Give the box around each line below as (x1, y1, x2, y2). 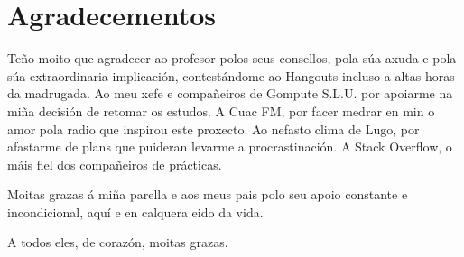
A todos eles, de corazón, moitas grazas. (7, 233, 228, 252)
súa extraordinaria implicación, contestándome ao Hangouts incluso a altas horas (7, 66, 455, 85)
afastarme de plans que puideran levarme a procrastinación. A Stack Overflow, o (7, 137, 452, 156)
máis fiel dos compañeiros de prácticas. (7, 154, 222, 173)
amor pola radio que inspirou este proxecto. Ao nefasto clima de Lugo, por (7, 119, 420, 138)
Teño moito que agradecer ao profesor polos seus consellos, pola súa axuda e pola (7, 49, 457, 68)
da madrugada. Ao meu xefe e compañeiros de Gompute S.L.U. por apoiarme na (7, 84, 453, 103)
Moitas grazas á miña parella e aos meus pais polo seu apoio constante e (7, 185, 408, 204)
